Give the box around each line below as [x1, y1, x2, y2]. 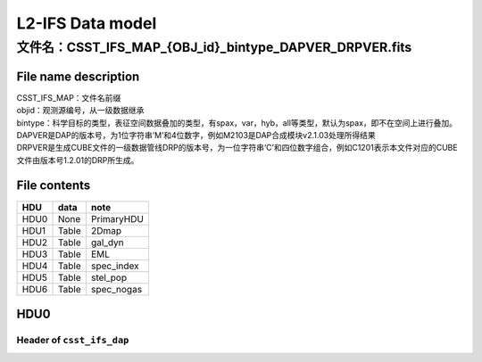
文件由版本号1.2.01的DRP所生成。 [16, 154, 139, 165]
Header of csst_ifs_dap [16, 333, 129, 346]
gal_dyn [90, 236, 124, 249]
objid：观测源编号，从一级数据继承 [16, 105, 145, 116]
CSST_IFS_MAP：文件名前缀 [16, 92, 121, 103]
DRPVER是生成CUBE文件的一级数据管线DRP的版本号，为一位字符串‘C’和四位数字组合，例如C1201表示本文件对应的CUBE [16, 143, 459, 153]
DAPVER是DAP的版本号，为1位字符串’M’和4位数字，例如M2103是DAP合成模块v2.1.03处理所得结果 [16, 129, 376, 140]
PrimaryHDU [90, 212, 145, 225]
